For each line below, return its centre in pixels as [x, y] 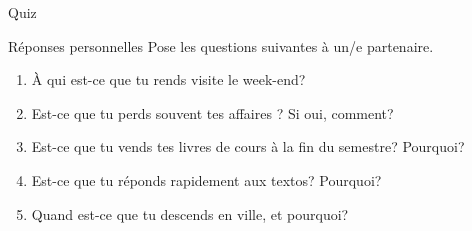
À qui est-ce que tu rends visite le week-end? [168, 79]
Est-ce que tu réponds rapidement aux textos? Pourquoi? [206, 179]
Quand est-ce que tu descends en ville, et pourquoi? [190, 213]
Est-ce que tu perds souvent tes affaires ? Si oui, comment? [212, 112]
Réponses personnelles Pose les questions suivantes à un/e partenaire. [221, 45]
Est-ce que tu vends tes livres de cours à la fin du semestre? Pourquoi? [248, 146]
